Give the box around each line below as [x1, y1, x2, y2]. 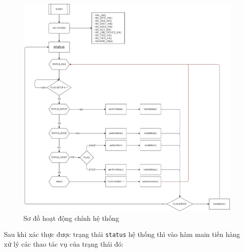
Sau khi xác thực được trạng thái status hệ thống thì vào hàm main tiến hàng [4, 229, 240, 239]
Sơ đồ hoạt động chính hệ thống [23, 213, 119, 223]
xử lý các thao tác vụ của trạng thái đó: [4, 239, 124, 249]
